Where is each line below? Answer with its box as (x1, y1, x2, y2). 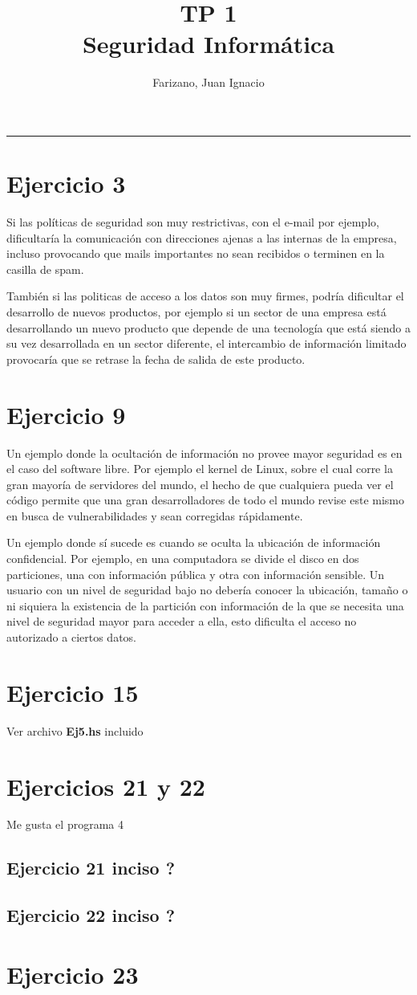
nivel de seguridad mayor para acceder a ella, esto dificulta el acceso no (6, 613, 357, 630)
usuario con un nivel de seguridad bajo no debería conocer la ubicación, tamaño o (6, 581, 408, 598)
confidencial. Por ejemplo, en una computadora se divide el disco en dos (6, 550, 359, 567)
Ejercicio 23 (6, 957, 139, 990)
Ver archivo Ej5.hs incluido (6, 722, 144, 739)
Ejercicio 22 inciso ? (6, 903, 176, 928)
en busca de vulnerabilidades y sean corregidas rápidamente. (6, 507, 303, 524)
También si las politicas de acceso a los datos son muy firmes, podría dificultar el (6, 287, 404, 304)
